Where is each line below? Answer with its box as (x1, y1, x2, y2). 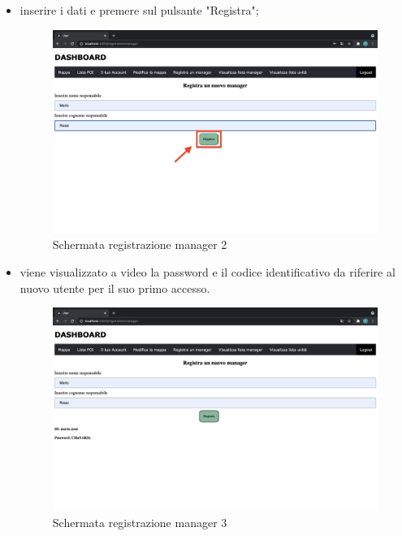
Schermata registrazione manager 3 (52, 513, 227, 530)
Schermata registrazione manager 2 (52, 236, 227, 253)
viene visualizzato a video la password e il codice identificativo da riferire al (19, 263, 396, 280)
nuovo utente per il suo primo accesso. (19, 279, 210, 296)
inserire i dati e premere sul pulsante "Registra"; (19, 2, 259, 18)
